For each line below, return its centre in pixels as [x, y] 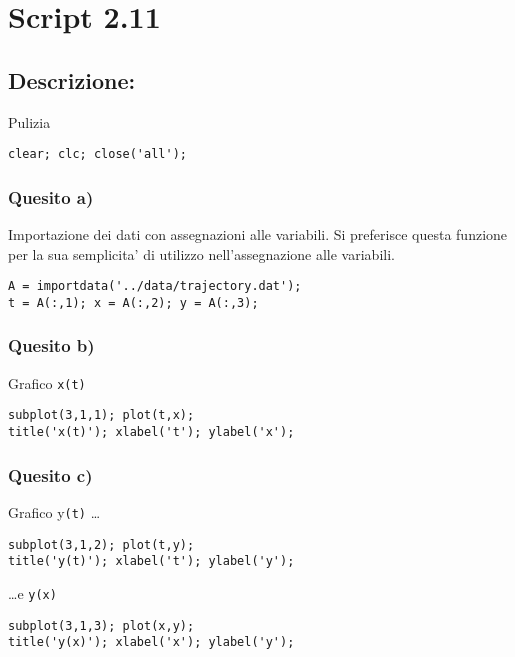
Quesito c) [50, 474]
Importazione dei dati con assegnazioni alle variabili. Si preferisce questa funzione [258, 234]
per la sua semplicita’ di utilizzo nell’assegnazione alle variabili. [201, 253]
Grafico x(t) [47, 382]
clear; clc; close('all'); [97, 154]
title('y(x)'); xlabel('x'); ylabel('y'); [151, 642]
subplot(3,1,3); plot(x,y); [101, 625]
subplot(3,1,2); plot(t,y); [101, 544]
